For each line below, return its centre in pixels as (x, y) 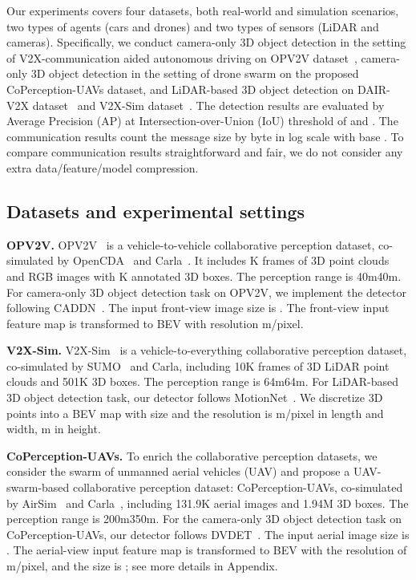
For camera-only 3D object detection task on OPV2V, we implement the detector (206, 292)
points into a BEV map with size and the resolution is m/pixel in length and (195, 413)
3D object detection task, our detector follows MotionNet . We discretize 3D (195, 397)
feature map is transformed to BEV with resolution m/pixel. (155, 323)
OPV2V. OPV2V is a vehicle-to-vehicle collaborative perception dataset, (191, 244)
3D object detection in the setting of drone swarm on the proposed (195, 73)
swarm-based (38, 487)
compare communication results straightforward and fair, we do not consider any (205, 152)
